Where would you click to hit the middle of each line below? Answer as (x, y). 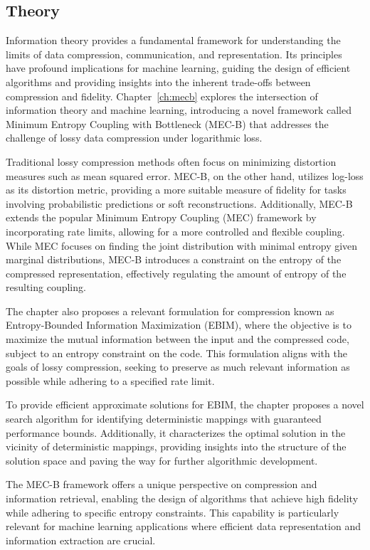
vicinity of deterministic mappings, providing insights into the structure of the (176, 446)
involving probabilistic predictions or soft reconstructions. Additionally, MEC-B (179, 203)
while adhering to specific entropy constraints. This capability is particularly (173, 512)
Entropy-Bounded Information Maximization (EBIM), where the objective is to (179, 325)
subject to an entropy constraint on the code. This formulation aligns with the (176, 353)
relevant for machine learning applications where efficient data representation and (183, 526)
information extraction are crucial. (81, 540)
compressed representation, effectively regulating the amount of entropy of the (176, 273)
